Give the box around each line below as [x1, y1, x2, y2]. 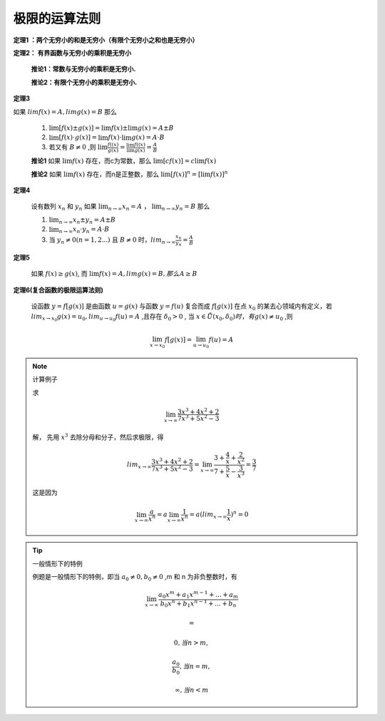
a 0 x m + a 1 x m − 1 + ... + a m [158, 589, 239, 600]
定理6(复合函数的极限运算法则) [13, 285, 103, 294]
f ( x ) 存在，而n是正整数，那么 [73, 170, 160, 178]
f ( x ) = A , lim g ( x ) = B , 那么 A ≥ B [98, 270, 197, 278]
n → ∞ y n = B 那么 [161, 202, 210, 213]
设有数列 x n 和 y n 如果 [31, 202, 97, 213]
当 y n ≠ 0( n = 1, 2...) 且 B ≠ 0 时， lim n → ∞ [48, 235, 176, 245]
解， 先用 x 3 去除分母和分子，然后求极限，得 [32, 432, 164, 441]
